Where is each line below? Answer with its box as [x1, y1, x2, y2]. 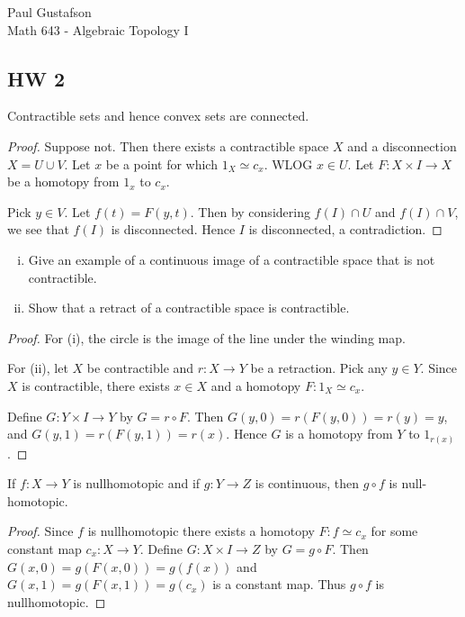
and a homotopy [210, 376, 301, 395]
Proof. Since [7, 522, 74, 540]
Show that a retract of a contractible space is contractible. [28, 298, 350, 317]
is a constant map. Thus [212, 575, 346, 594]
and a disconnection [347, 136, 457, 155]
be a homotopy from [7, 172, 120, 191]
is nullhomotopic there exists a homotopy [87, 522, 315, 540]
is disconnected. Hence [111, 220, 236, 239]
